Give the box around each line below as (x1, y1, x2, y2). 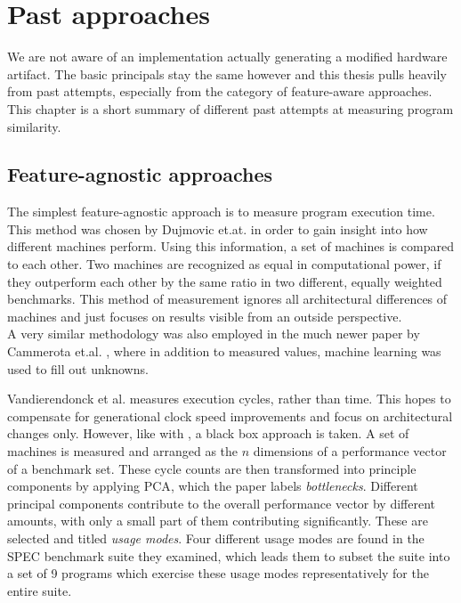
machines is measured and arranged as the (7, 442, 239, 460)
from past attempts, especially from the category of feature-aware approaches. (7, 82, 433, 101)
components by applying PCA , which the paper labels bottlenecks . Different (7, 477, 418, 495)
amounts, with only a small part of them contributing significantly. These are (7, 511, 428, 530)
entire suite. (7, 581, 72, 599)
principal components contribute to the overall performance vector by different (7, 493, 436, 512)
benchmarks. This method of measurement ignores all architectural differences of (7, 289, 448, 308)
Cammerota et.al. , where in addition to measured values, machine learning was (7, 342, 441, 361)
